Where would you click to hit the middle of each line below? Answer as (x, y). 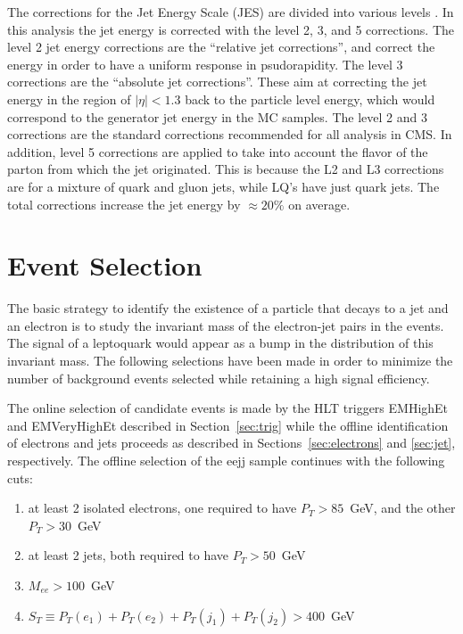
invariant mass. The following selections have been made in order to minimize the (230, 361)
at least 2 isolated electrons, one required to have (162, 508)
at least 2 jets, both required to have (128, 555)
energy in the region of (69, 99)
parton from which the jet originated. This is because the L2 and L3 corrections (226, 169)
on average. (319, 204)
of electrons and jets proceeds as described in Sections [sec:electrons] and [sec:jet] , (231, 443)
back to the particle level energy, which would (310, 99)
